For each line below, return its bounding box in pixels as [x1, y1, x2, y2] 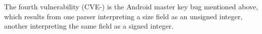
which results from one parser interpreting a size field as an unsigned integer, [4, 11, 243, 21]
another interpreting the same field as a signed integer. [4, 21, 173, 31]
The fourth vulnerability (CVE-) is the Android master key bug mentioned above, [4, 1, 258, 11]
